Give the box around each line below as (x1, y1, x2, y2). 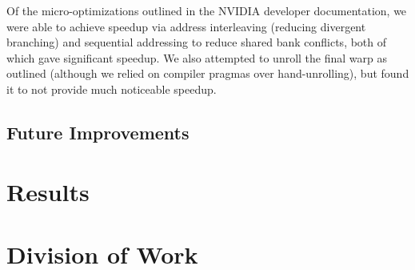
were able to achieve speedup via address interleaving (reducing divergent (6, 18, 366, 34)
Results (6, 175, 90, 208)
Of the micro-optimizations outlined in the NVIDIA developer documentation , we (6, 2, 407, 18)
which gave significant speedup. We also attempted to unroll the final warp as (6, 49, 387, 66)
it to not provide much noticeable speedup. (6, 80, 217, 97)
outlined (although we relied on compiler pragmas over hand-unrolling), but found (6, 65, 409, 82)
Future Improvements (6, 119, 190, 144)
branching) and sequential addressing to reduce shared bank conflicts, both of (6, 34, 387, 50)
